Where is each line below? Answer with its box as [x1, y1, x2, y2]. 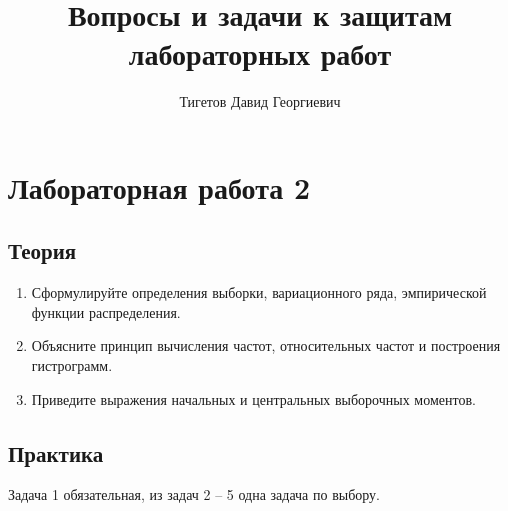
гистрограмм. [31, 355, 113, 376]
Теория [8, 235, 77, 266]
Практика [8, 437, 104, 468]
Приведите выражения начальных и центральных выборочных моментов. [31, 388, 476, 409]
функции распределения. [31, 301, 181, 322]
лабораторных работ [128, 33, 392, 74]
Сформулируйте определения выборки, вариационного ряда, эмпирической [31, 282, 487, 303]
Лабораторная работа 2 [8, 166, 311, 207]
